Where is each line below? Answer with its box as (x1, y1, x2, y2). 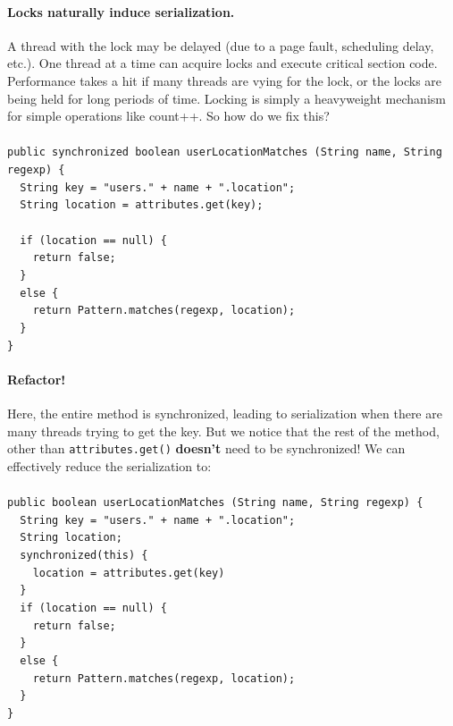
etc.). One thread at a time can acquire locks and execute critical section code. (7, 54, 438, 72)
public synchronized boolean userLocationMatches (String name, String (7, 146, 442, 159)
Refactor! (7, 369, 66, 388)
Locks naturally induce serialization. (7, 2, 235, 21)
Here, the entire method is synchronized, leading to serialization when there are (7, 403, 442, 422)
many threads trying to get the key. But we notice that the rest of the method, (7, 421, 440, 440)
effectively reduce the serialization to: (7, 456, 212, 475)
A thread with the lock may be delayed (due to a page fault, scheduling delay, (7, 36, 434, 55)
